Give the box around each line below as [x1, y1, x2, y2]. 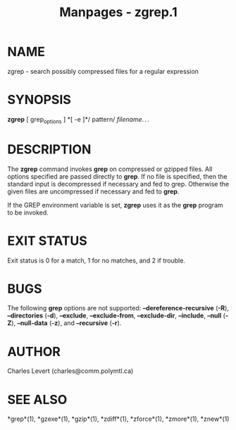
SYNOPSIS [7, 92, 72, 108]
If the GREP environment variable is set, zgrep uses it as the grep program [7, 201, 223, 209]
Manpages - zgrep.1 [59, 4, 178, 20]
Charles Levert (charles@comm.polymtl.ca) [7, 367, 134, 375]
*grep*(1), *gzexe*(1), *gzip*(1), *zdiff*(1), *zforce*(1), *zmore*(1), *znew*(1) [7, 415, 230, 423]
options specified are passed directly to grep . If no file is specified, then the [7, 172, 228, 180]
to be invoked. [7, 208, 49, 217]
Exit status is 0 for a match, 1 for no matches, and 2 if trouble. [7, 256, 185, 265]
